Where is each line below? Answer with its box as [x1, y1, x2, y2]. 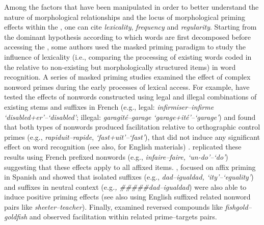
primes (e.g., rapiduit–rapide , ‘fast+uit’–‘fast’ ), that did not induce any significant [4, 131, 260, 142]
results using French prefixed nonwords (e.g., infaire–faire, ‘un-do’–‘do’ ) [4, 151, 228, 162]
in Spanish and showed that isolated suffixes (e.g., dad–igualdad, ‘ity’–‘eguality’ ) [4, 171, 254, 182]
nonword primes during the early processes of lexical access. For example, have [4, 81, 250, 92]
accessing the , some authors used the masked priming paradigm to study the [4, 41, 246, 52]
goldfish [4, 211, 28, 222]
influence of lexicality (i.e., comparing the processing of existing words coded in [4, 51, 252, 62]
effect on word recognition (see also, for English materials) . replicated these [4, 141, 242, 152]
